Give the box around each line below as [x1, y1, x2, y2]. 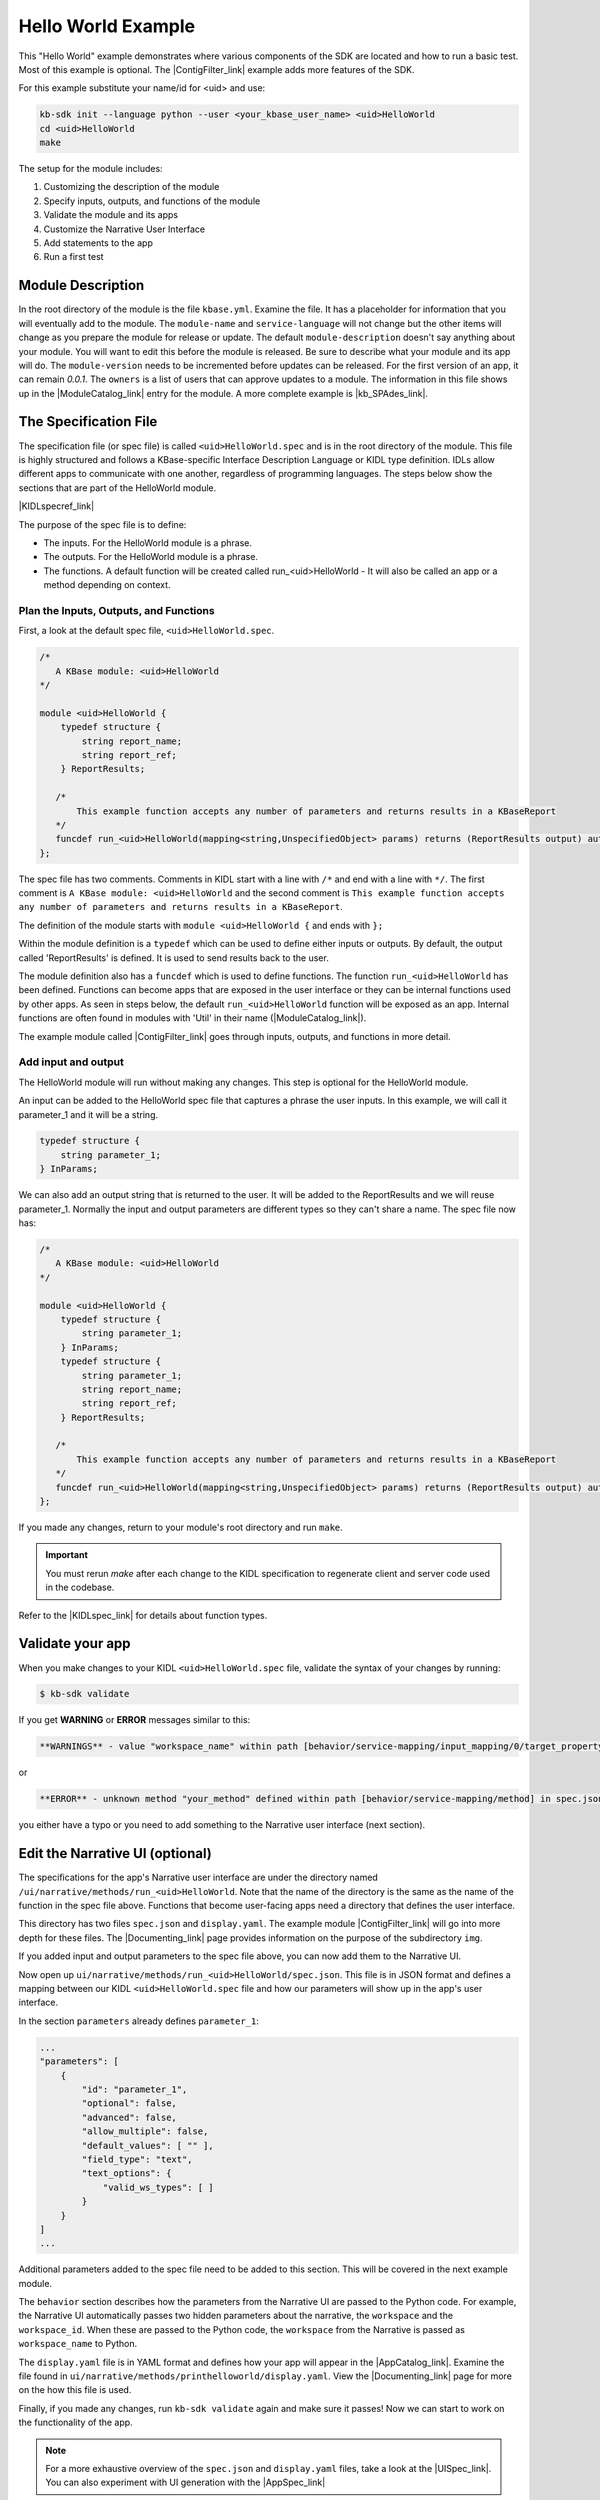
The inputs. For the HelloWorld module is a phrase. [43, 536, 252, 549]
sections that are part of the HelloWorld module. [18, 481, 217, 494]
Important [45, 1549, 89, 1561]
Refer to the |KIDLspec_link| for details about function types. [18, 1609, 268, 1621]
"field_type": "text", [81, 2153, 194, 2165]
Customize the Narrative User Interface [43, 223, 205, 235]
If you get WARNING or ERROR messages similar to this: [18, 1714, 251, 1726]
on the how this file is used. [18, 2384, 132, 2396]
